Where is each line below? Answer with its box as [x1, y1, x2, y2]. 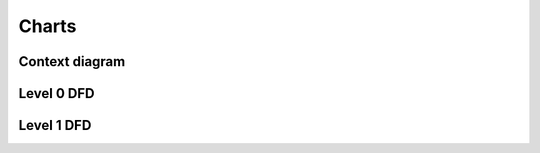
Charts [18, 15, 77, 37]
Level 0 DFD [18, 85, 95, 102]
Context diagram [18, 53, 126, 70]
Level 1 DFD [18, 117, 92, 134]
